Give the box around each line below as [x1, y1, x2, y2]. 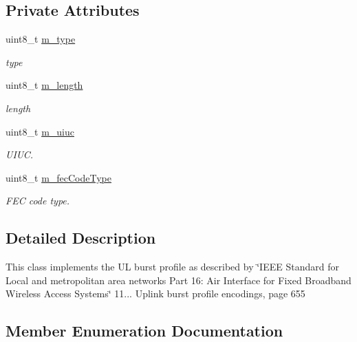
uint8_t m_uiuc [6, 124, 74, 138]
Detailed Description [6, 227, 156, 248]
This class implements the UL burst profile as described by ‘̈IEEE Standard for [6, 259, 339, 274]
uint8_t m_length [6, 78, 83, 92]
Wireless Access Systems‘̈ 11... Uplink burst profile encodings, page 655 [6, 286, 305, 301]
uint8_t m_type [6, 32, 76, 46]
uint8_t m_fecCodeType [6, 170, 112, 184]
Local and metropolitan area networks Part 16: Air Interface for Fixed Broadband [6, 272, 351, 287]
